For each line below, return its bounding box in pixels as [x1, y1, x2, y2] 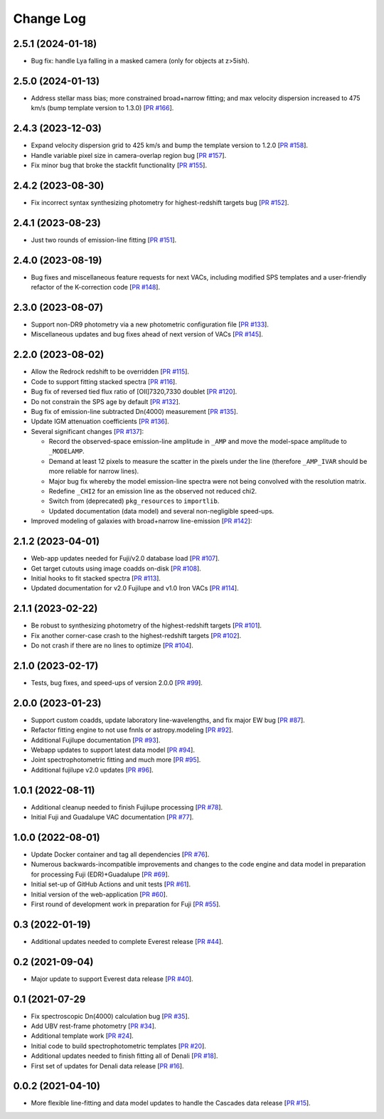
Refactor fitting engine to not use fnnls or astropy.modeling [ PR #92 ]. [31, 726, 234, 734]
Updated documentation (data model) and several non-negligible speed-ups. [48, 507, 274, 515]
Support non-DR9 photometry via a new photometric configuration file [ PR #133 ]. [31, 320, 270, 329]
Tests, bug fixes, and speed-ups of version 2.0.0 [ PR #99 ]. [31, 678, 203, 686]
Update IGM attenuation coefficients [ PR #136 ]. [31, 417, 170, 426]
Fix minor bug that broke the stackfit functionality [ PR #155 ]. [31, 161, 208, 170]
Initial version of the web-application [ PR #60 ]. [31, 890, 168, 898]
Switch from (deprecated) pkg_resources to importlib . [48, 497, 220, 505]
